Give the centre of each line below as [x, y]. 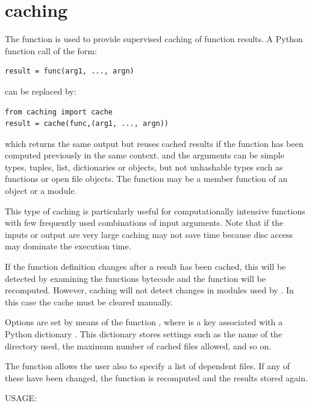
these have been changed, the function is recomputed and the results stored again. [156, 377]
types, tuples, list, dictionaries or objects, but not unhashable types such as [144, 167]
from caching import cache [59, 112]
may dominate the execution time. [68, 246]
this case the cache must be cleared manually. [89, 301]
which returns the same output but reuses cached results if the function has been [154, 143]
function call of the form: [51, 50]
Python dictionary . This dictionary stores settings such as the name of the [144, 334]
